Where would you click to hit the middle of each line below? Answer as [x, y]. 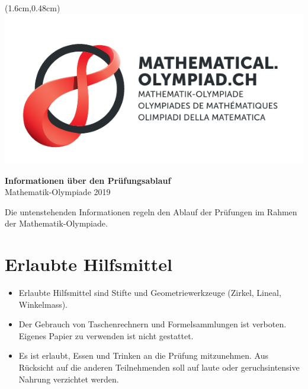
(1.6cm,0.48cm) [33, 8]
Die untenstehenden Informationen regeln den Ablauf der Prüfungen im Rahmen [151, 211]
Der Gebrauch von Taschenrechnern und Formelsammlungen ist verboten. [153, 324]
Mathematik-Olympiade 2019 [58, 192]
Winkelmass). [43, 304]
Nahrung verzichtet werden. [69, 379]
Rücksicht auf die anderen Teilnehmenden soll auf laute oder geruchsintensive [159, 367]
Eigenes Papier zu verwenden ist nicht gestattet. [106, 335]
